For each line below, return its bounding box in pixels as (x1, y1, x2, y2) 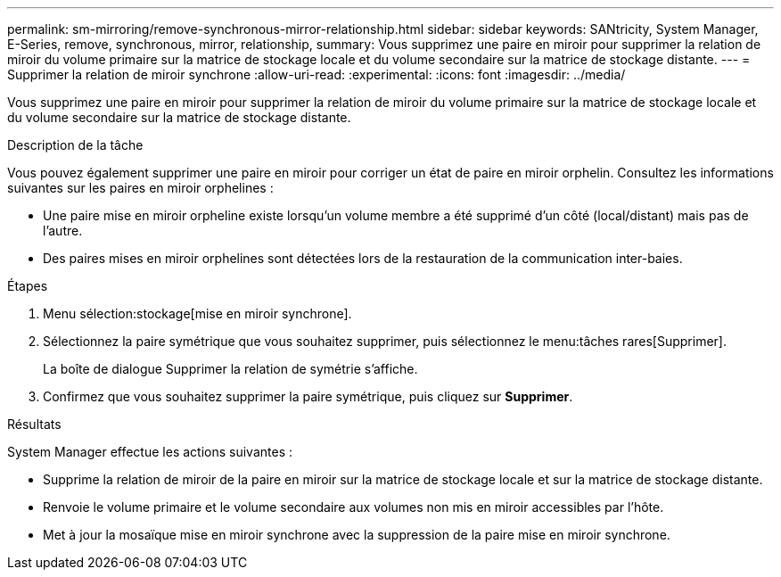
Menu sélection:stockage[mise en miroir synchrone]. (43, 306, 352, 321)
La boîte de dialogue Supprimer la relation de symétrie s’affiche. (43, 361, 418, 376)
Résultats (7, 416, 62, 432)
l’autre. (43, 223, 83, 238)
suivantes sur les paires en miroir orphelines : (7, 180, 274, 195)
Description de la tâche (7, 137, 144, 152)
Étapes (7, 278, 48, 293)
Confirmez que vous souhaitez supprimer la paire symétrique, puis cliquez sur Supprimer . (43, 389, 573, 404)
